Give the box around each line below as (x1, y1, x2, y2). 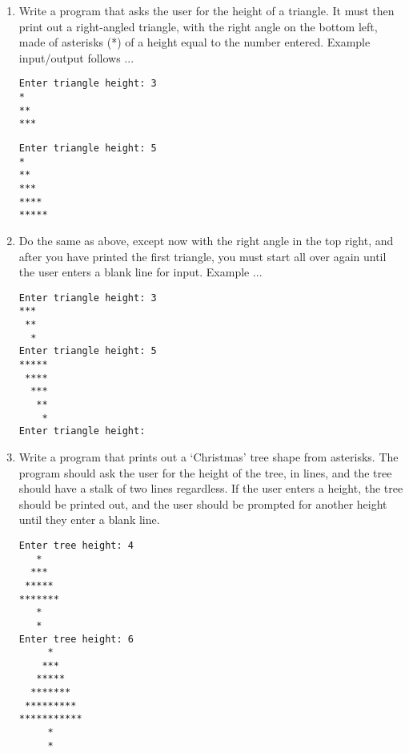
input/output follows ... (18, 49, 134, 66)
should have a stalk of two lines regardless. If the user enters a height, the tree (18, 480, 403, 497)
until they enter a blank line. (18, 511, 160, 528)
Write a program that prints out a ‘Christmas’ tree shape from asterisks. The (18, 448, 399, 465)
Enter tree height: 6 (18, 633, 134, 645)
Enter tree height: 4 (18, 539, 134, 551)
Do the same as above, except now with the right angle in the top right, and (18, 232, 394, 248)
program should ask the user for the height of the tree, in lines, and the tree (18, 464, 392, 481)
